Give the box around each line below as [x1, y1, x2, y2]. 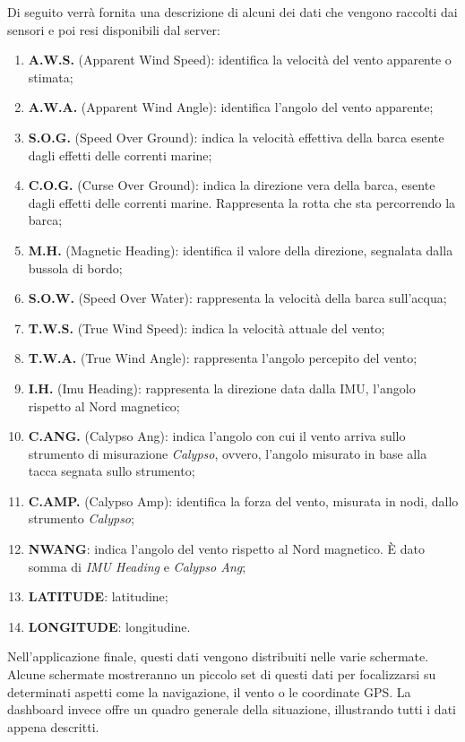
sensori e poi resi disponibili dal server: [7, 20, 220, 39]
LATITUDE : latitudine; [28, 587, 168, 606]
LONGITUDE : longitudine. [28, 617, 191, 635]
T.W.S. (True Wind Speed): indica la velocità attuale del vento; [28, 318, 385, 337]
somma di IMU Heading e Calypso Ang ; [28, 556, 246, 575]
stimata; [28, 67, 73, 86]
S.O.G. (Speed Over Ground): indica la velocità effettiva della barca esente [28, 127, 444, 146]
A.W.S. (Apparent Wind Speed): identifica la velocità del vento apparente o [28, 50, 452, 69]
